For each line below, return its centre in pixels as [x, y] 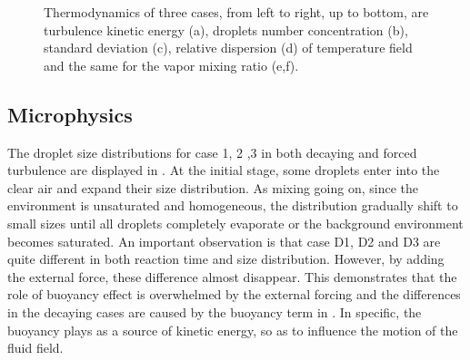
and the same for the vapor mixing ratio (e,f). [171, 65]
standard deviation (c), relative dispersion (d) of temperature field [228, 48]
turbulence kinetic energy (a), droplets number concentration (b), [226, 29]
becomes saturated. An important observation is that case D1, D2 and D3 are [224, 241]
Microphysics [70, 114]
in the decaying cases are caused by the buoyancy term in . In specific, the [215, 311]
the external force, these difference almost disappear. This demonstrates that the [232, 276]
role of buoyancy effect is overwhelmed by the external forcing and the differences [234, 294]
